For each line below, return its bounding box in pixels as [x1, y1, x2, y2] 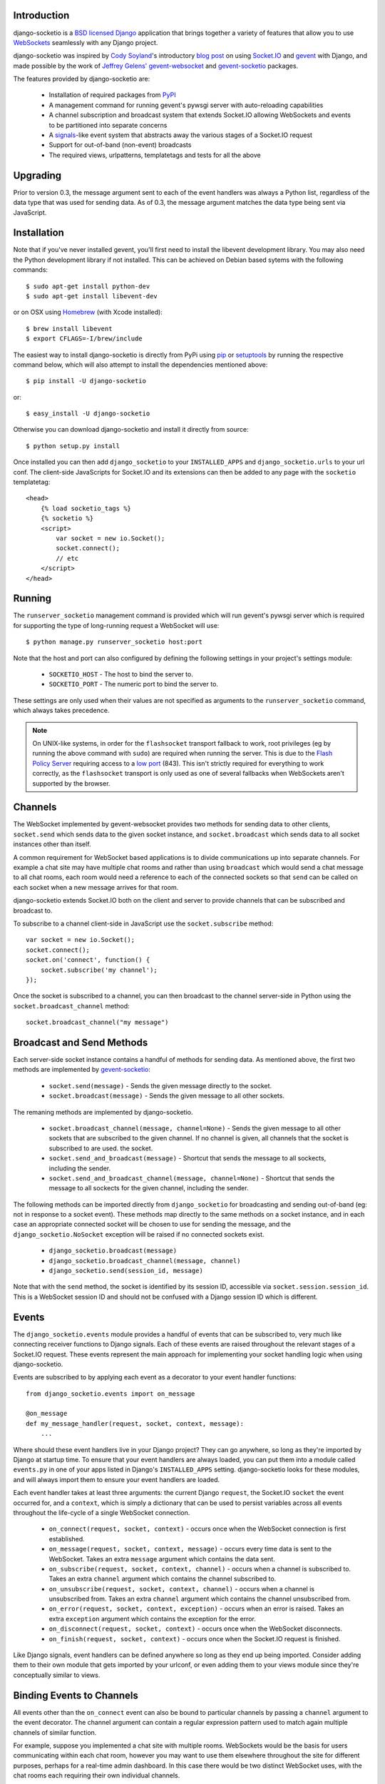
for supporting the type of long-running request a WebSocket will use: [13, 621, 220, 629]
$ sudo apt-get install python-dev [26, 282, 150, 290]
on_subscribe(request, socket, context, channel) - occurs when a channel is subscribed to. [48, 1564, 351, 1573]
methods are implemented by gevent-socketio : [13, 1065, 151, 1074]
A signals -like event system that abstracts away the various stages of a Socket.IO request [48, 131, 313, 139]
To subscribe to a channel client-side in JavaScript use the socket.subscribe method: [13, 919, 274, 928]
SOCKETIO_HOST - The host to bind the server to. [48, 670, 194, 679]
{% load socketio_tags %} [40, 504, 132, 512]
